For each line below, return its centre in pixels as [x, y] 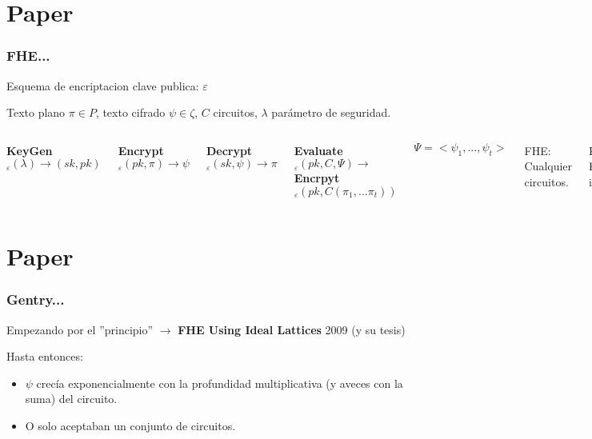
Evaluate [318, 150]
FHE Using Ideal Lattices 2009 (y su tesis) [292, 329]
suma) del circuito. [71, 399]
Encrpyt [317, 178]
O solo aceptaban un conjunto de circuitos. [130, 425]
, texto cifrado [130, 112]
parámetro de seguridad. [331, 112]
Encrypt [141, 150]
